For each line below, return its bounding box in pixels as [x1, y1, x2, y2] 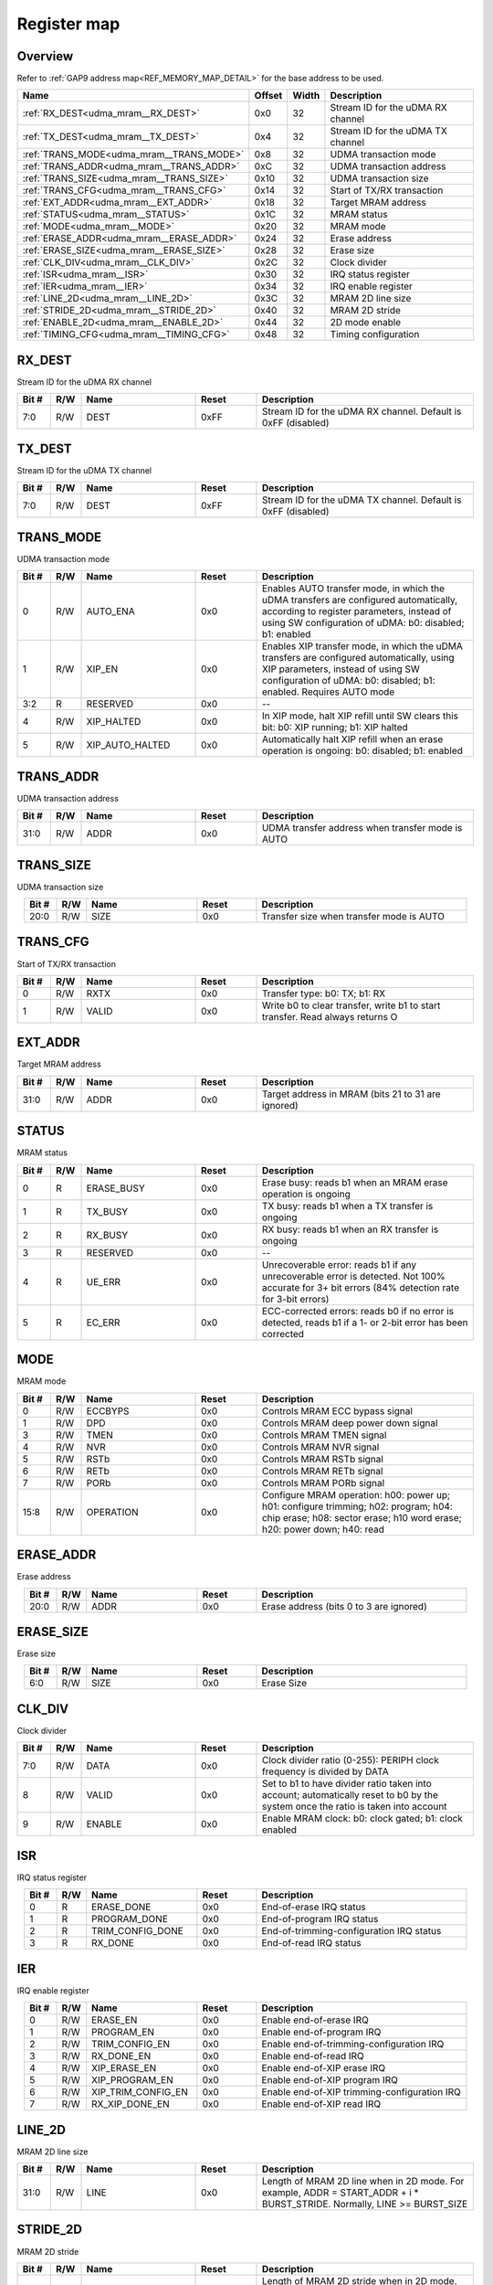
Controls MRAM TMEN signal [261, 1429, 387, 1441]
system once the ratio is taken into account [261, 1801, 447, 1813]
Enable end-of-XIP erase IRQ [261, 2062, 386, 2075]
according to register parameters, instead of [261, 605, 452, 618]
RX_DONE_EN [91, 2050, 152, 2063]
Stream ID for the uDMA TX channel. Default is [261, 494, 462, 506]
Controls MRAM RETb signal [261, 1464, 383, 1477]
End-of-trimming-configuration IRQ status [261, 1925, 442, 1938]
